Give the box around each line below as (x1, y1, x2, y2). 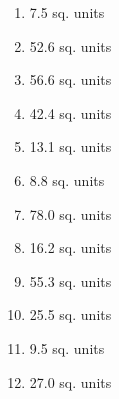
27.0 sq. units (29, 371, 112, 392)
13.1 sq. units (29, 136, 112, 157)
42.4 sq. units (29, 102, 112, 123)
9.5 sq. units (29, 337, 105, 358)
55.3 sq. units (29, 270, 112, 291)
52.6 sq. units (29, 35, 112, 56)
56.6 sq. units (29, 69, 112, 90)
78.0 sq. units (29, 203, 112, 224)
